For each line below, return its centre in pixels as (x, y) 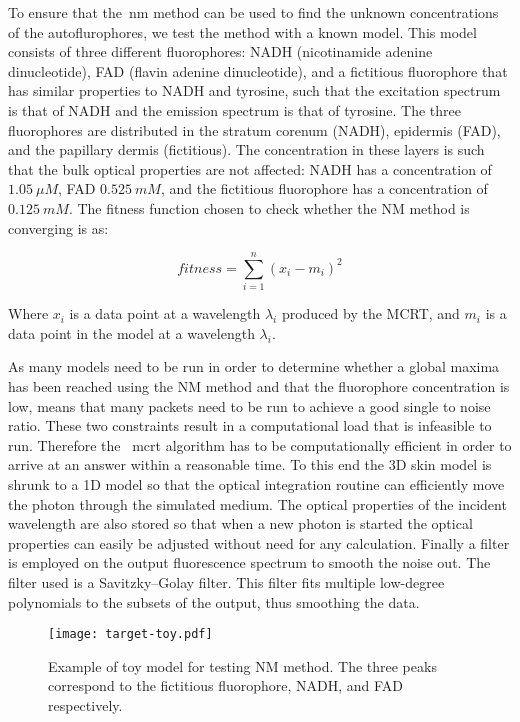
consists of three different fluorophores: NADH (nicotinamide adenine (220, 51)
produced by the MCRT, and (370, 313)
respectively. (85, 705)
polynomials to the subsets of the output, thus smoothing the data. (214, 601)
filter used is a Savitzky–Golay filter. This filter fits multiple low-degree (226, 581)
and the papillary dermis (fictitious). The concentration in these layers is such (246, 149)
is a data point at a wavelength (165, 313)
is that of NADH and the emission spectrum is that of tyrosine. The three (235, 109)
